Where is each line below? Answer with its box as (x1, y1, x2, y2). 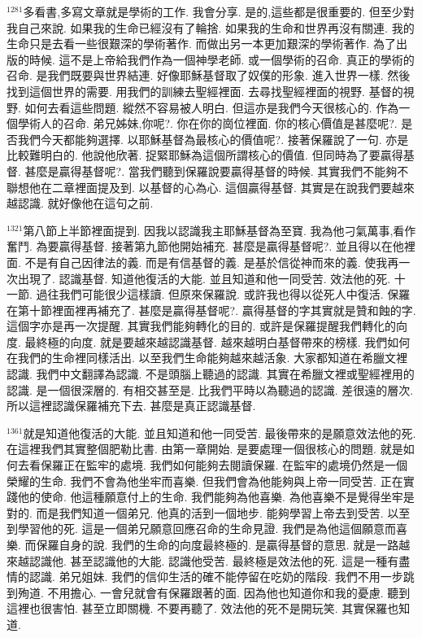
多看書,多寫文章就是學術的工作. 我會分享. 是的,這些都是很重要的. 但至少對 (23, 3, 415, 20)
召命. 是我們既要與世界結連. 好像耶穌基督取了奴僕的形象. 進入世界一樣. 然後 (7, 67, 411, 84)
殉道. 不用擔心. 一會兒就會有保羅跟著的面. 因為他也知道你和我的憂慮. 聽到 (17, 583, 411, 601)
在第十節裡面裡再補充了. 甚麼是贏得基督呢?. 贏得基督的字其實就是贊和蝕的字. (7, 301, 416, 318)
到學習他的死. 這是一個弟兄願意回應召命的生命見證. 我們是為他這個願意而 (7, 520, 397, 537)
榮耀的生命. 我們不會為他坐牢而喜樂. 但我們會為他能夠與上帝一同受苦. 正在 (7, 472, 403, 489)
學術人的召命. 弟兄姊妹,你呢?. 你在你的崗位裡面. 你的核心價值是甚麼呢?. (17, 115, 398, 132)
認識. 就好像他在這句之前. (17, 194, 154, 212)
